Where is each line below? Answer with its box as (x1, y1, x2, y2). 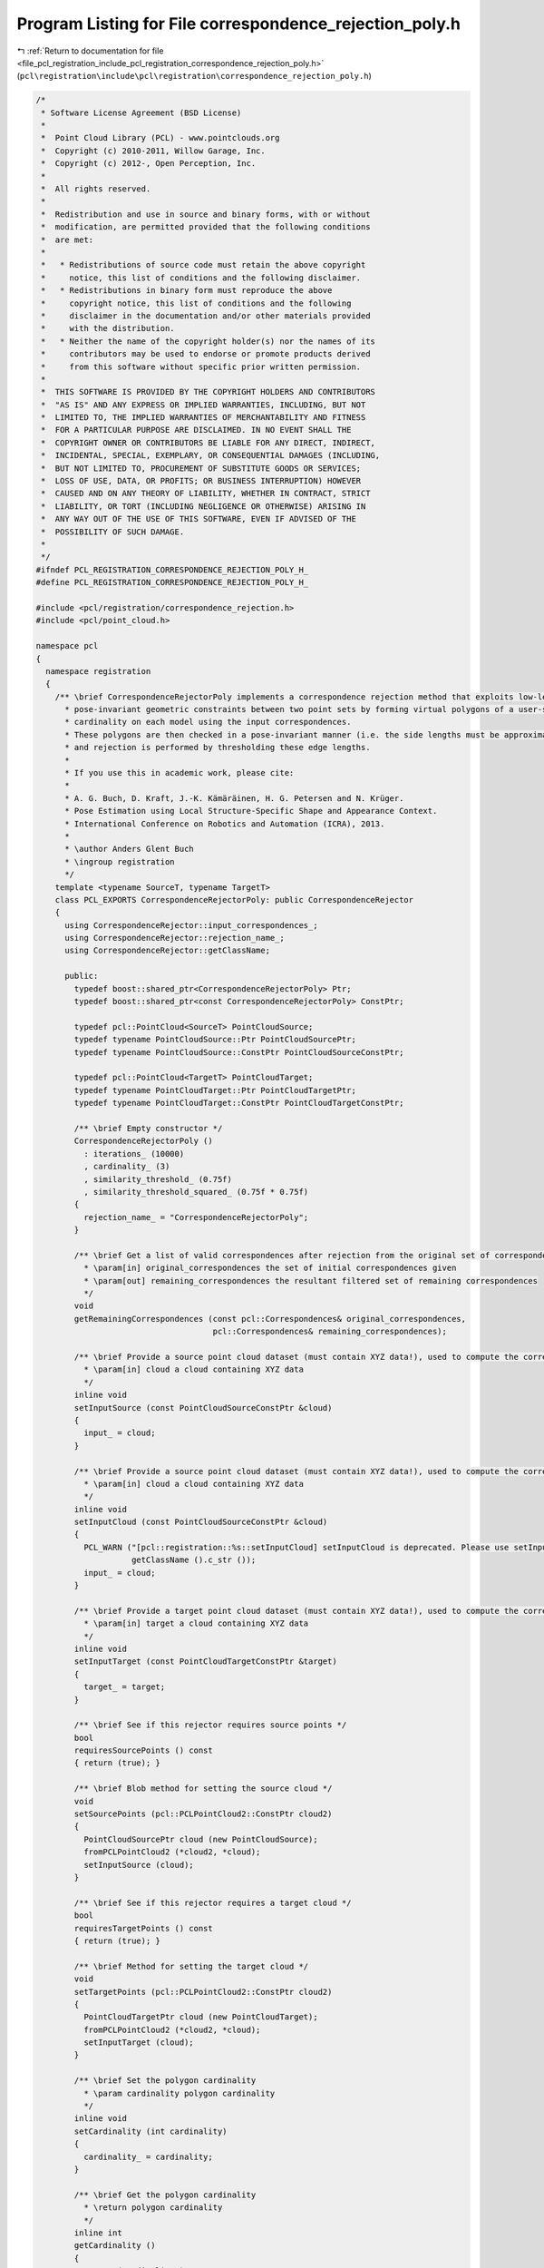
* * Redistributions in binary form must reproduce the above (41, 286, 333, 296)
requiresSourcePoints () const (73, 1745, 213, 1755)
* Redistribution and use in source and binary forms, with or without (41, 209, 371, 220)
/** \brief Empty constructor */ (73, 1123, 223, 1133)
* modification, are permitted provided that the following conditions (41, 222, 371, 232)
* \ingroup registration (64, 856, 176, 866)
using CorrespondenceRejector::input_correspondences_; (64, 920, 318, 930)
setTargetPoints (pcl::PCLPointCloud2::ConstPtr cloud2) (73, 1987, 333, 1997)
